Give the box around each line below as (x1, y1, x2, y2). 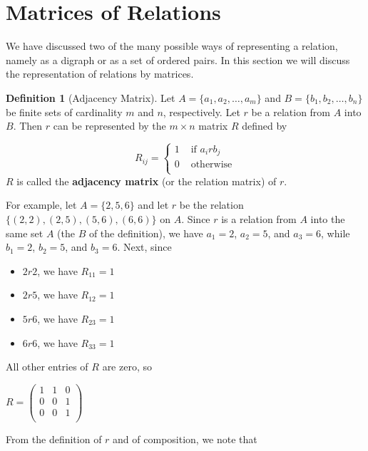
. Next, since (117, 239, 172, 254)
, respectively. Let (163, 104, 240, 119)
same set (6, 225, 44, 240)
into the (310, 211, 345, 226)
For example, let (6, 197, 77, 212)
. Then (13, 118, 43, 133)
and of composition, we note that (113, 431, 257, 446)
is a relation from (221, 211, 297, 226)
